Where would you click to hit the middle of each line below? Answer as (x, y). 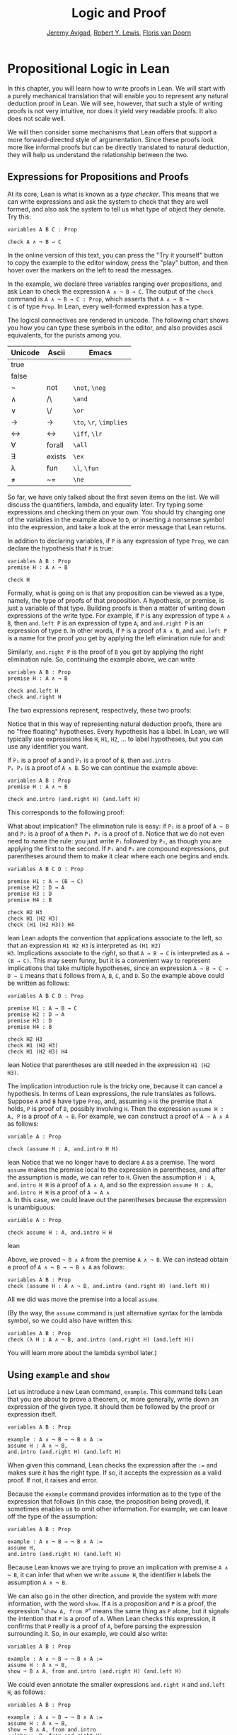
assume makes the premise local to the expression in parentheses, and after (117, 1170)
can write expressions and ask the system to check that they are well (108, 201)
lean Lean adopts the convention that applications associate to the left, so (115, 938)
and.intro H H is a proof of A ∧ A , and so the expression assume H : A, (111, 1184)
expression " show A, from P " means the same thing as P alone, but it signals (118, 1611)
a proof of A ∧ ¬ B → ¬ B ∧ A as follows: (66, 1267)
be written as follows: (39, 983)
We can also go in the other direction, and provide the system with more (112, 1596)
